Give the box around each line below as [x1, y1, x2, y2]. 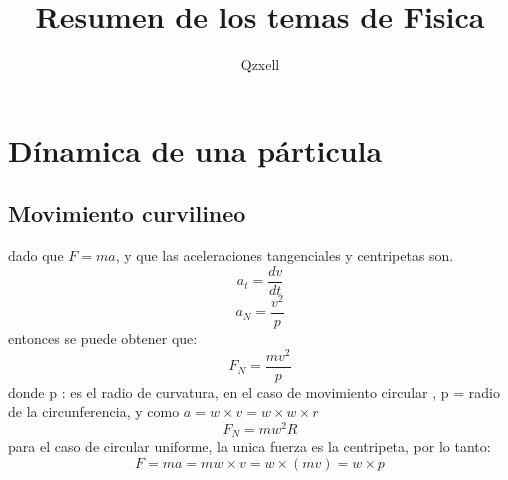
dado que [8, 245, 64, 266]
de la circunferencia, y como [8, 401, 180, 422]
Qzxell [240, 54, 280, 75]
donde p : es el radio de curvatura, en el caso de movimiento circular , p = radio [8, 381, 500, 402]
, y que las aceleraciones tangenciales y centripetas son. [115, 245, 454, 266]
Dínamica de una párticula [8, 129, 383, 170]
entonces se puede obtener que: [8, 327, 198, 348]
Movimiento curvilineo [8, 198, 246, 229]
